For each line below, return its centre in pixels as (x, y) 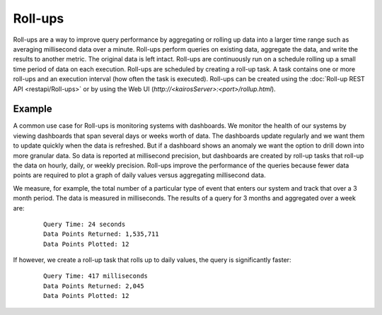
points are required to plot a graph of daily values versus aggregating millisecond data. (139, 175)
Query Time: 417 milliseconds (96, 276)
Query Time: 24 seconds (85, 224)
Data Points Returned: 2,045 (94, 286)
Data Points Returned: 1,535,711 (101, 234)
